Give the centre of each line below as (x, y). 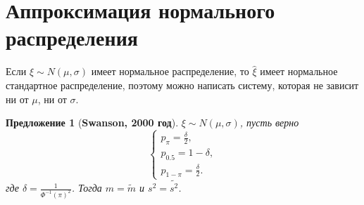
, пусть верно (269, 123)
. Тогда (87, 188)
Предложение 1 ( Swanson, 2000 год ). (92, 123)
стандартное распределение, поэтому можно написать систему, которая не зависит (182, 85)
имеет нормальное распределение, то (170, 71)
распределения (72, 38)
